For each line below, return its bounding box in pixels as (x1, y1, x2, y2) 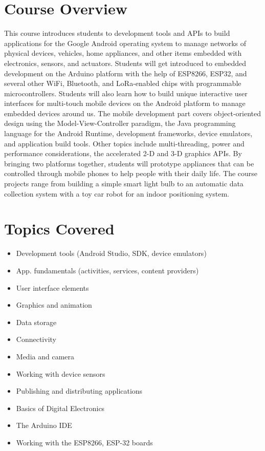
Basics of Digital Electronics (16, 402, 105, 413)
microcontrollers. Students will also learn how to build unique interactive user (4, 88, 248, 98)
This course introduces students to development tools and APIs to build (4, 28, 230, 38)
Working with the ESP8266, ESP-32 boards (16, 437, 153, 447)
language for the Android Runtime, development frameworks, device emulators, (4, 128, 253, 139)
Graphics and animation (16, 299, 92, 310)
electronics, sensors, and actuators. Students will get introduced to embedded (4, 57, 247, 68)
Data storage (16, 316, 57, 327)
